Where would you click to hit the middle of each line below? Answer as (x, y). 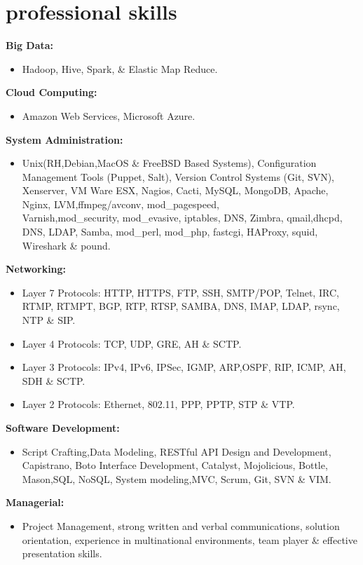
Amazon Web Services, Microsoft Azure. (109, 115)
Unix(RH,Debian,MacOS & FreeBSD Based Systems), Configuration (169, 163)
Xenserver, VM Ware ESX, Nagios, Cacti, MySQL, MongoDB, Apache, (175, 190)
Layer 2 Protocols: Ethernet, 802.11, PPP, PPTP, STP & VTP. (158, 404)
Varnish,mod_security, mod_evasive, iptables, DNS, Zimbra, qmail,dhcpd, (182, 218)
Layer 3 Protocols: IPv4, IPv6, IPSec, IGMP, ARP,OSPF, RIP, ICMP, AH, (184, 367)
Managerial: (35, 502)
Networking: (36, 269)
